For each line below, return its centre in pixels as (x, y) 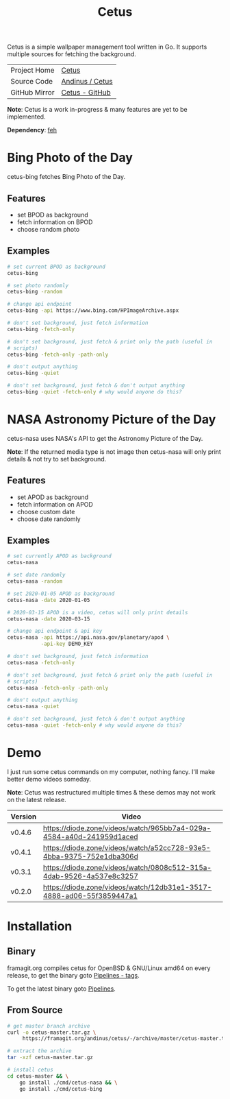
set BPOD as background (52, 215)
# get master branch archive (49, 1026)
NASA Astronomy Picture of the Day (112, 420)
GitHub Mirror (33, 93)
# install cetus (30, 1070)
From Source (35, 1010)
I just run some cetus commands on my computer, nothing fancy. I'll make (111, 771)
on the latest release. (37, 799)
